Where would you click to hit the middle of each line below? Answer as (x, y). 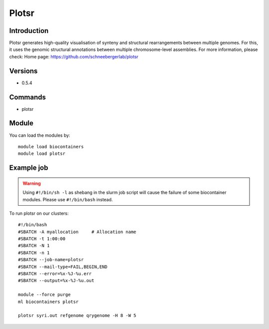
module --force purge (44, 295)
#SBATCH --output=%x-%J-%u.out (56, 281)
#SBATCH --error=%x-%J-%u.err (55, 274)
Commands (28, 97)
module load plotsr (42, 154)
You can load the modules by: (40, 135)
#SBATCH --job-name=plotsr (51, 260)
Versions (23, 71)
